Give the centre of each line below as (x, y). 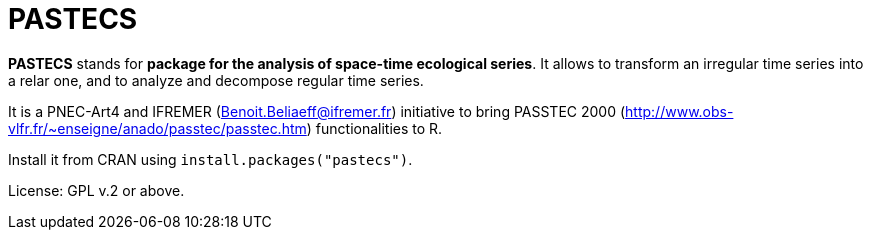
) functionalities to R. (374, 128)
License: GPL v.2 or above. (96, 190)
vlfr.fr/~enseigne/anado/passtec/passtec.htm (157, 128)
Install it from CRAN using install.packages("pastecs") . (210, 159)
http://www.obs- (679, 111)
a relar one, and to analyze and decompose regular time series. (216, 80)
